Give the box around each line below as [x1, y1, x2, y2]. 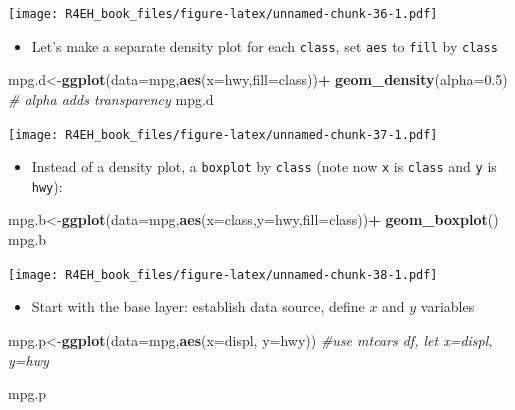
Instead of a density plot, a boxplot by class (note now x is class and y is [31, 156, 497, 177]
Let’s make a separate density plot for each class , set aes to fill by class [31, 35, 498, 56]
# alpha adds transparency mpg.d [8, 88, 214, 109]
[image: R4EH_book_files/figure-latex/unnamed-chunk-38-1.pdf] [8, 267, 438, 282]
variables [420, 296, 475, 317]
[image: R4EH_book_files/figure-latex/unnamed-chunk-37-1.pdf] [8, 127, 438, 142]
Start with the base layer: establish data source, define [31, 296, 365, 317]
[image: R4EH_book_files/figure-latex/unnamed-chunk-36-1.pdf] [8, 7, 438, 21]
